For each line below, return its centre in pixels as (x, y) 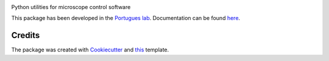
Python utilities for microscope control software (71, 7)
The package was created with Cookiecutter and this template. (90, 50)
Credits (26, 35)
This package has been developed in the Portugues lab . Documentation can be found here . (126, 18)
